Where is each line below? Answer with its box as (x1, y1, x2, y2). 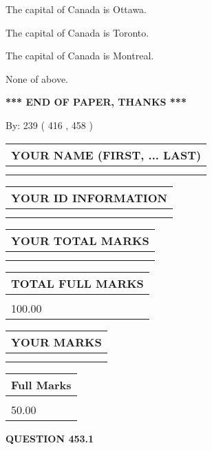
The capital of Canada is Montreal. (6, 48, 154, 63)
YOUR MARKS (11, 333, 102, 350)
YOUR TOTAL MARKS (11, 232, 149, 248)
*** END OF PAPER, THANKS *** (6, 95, 187, 109)
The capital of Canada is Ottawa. (6, 2, 147, 16)
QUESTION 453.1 (6, 431, 94, 445)
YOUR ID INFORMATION (11, 189, 167, 206)
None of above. (6, 71, 68, 86)
